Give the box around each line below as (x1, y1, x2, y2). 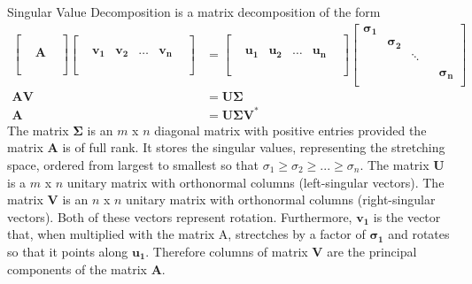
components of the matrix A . (7, 259, 166, 278)
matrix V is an (7, 190, 89, 209)
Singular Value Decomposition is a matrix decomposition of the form (7, 3, 381, 20)
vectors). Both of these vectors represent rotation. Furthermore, (7, 207, 352, 226)
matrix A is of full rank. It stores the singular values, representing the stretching (7, 138, 445, 157)
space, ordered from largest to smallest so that (7, 155, 259, 173)
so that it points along (7, 242, 128, 260)
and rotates (388, 225, 450, 243)
